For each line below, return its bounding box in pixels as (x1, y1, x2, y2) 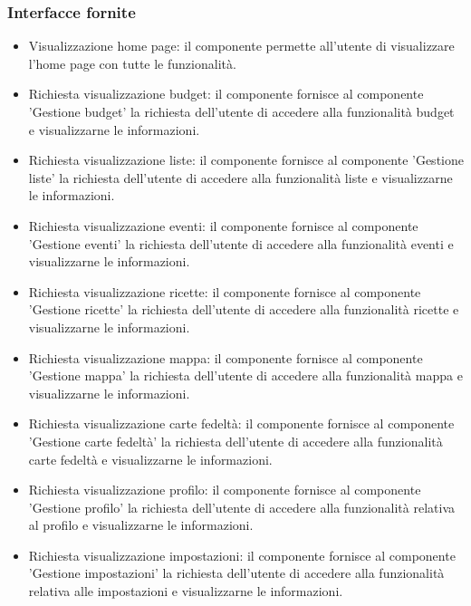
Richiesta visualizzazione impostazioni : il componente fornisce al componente (28, 545, 456, 564)
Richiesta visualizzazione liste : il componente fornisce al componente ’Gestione (28, 150, 464, 169)
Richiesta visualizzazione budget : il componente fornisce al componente (28, 84, 424, 103)
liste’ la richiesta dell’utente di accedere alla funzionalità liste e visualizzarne (28, 168, 453, 187)
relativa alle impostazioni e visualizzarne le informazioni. (28, 582, 343, 601)
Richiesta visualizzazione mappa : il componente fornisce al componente (28, 348, 423, 367)
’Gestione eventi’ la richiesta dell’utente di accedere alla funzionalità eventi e (28, 234, 454, 253)
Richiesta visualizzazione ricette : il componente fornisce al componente (28, 282, 421, 301)
